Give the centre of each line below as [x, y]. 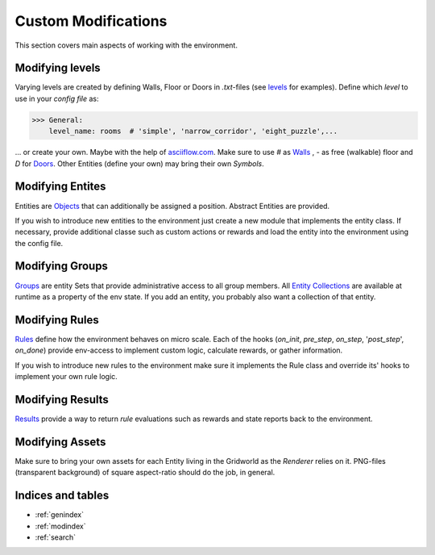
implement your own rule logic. [66, 377]
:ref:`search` [56, 537]
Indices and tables [62, 496]
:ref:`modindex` [60, 526]
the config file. [39, 243]
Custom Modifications [91, 21]
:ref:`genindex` [60, 515]
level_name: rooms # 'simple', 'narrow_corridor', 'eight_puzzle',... [193, 131]
